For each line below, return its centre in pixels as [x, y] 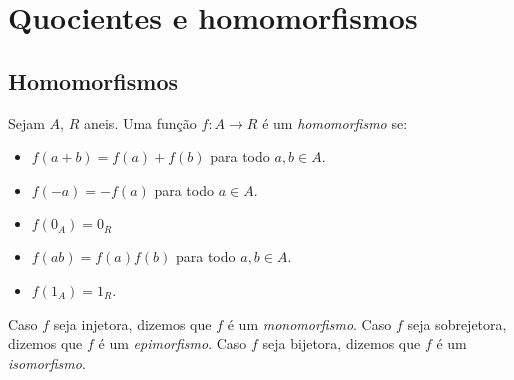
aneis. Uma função [140, 122]
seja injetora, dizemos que [132, 323]
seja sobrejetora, [457, 323]
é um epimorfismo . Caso [172, 343]
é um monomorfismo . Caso [309, 323]
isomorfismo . [47, 362]
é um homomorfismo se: [335, 122]
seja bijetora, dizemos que [341, 343]
